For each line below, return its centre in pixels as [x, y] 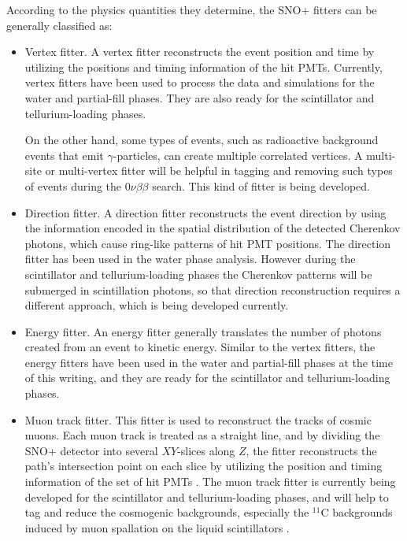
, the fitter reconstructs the [311, 450]
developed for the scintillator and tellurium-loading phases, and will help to [207, 497]
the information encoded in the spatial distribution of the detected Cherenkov [213, 228]
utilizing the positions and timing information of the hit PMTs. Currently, [203, 67]
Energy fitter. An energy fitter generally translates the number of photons [203, 331]
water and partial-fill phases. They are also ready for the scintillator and [200, 97]
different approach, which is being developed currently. [157, 305]
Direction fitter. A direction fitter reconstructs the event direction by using [205, 212]
